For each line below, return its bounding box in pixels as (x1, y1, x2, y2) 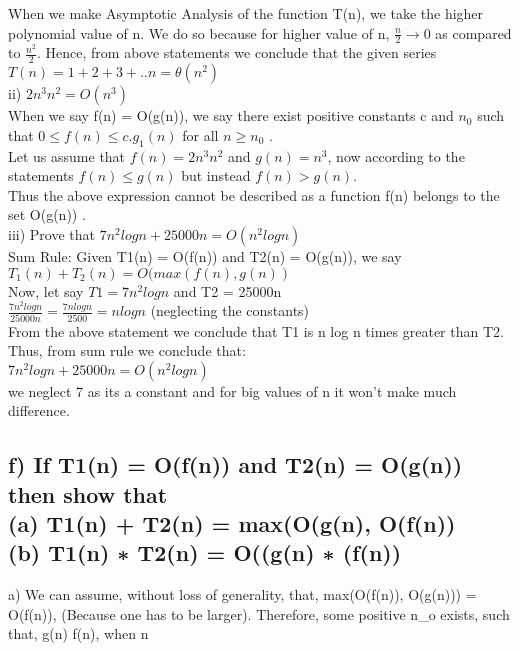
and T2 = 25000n (173, 280, 282, 301)
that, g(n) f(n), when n (8, 623, 149, 644)
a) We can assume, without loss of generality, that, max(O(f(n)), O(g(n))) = (8, 584, 477, 605)
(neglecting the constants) (150, 300, 310, 321)
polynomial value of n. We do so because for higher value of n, (8, 22, 390, 43)
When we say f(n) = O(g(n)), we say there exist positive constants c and (8, 105, 454, 126)
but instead (181, 165, 251, 186)
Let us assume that (8, 145, 126, 166)
